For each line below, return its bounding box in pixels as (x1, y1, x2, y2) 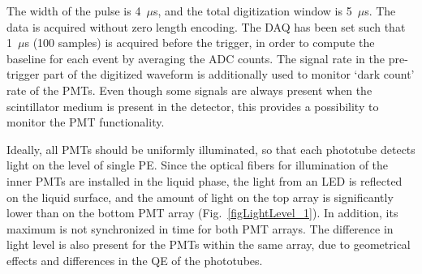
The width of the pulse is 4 (6, 2, 141, 19)
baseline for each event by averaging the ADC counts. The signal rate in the (6, 49, 385, 66)
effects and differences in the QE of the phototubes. (6, 251, 263, 268)
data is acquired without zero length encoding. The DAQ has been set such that (6, 18, 406, 35)
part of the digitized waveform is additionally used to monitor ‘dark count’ (43, 66, 415, 83)
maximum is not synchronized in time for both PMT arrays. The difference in (6, 220, 394, 237)
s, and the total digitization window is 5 (153, 2, 352, 19)
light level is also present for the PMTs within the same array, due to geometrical (6, 236, 411, 253)
